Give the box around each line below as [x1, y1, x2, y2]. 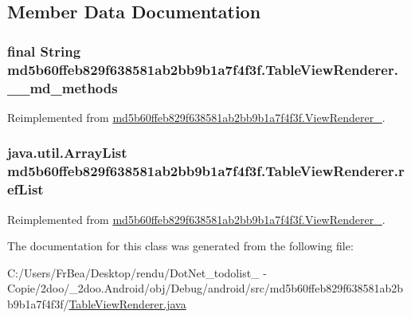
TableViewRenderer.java [68, 295, 186, 312]
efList [7, 179, 44, 199]
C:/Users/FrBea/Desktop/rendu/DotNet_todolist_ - [7, 264, 267, 281]
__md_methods [7, 77, 118, 97]
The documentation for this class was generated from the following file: [7, 238, 354, 254]
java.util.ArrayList [7, 143, 127, 163]
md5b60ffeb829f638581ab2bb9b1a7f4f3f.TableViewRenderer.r [7, 161, 405, 181]
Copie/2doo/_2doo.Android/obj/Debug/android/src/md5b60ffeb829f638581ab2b [7, 280, 404, 296]
